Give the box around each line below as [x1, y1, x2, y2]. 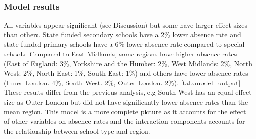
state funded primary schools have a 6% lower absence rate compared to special [4, 39, 245, 49]
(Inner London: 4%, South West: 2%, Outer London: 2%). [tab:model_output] [4, 77, 241, 87]
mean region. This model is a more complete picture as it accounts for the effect [4, 106, 246, 116]
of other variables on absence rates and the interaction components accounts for [4, 116, 245, 126]
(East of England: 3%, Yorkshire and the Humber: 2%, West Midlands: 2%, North [4, 58, 252, 68]
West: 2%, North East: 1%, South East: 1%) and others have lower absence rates [4, 68, 248, 78]
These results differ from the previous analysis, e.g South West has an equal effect [4, 87, 252, 97]
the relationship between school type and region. [4, 125, 150, 136]
